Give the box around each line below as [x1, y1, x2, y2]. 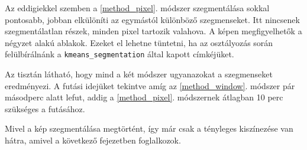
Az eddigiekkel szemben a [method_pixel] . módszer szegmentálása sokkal [5, 2, 270, 14]
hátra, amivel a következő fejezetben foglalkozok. [5, 134, 181, 146]
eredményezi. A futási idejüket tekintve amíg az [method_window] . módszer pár [5, 79, 295, 92]
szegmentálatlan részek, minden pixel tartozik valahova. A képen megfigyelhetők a [5, 25, 302, 37]
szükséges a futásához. [5, 102, 85, 115]
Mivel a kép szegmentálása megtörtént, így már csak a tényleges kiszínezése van [5, 122, 293, 135]
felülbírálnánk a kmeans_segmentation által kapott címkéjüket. [5, 48, 234, 60]
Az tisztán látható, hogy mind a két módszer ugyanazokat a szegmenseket [5, 68, 273, 80]
